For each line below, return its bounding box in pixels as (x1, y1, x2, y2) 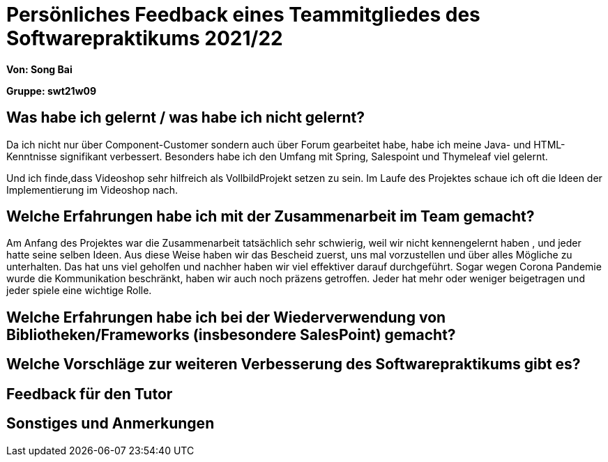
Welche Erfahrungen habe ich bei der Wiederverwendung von (6, 308, 446, 326)
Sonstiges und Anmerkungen (6, 415, 215, 433)
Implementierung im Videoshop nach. (6, 183, 178, 196)
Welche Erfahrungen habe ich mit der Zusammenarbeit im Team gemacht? (6, 208, 535, 226)
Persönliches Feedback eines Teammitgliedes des (6, 3, 480, 26)
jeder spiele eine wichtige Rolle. (6, 284, 152, 297)
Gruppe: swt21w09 (6, 84, 97, 97)
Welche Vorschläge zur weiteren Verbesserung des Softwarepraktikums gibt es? (6, 355, 581, 374)
